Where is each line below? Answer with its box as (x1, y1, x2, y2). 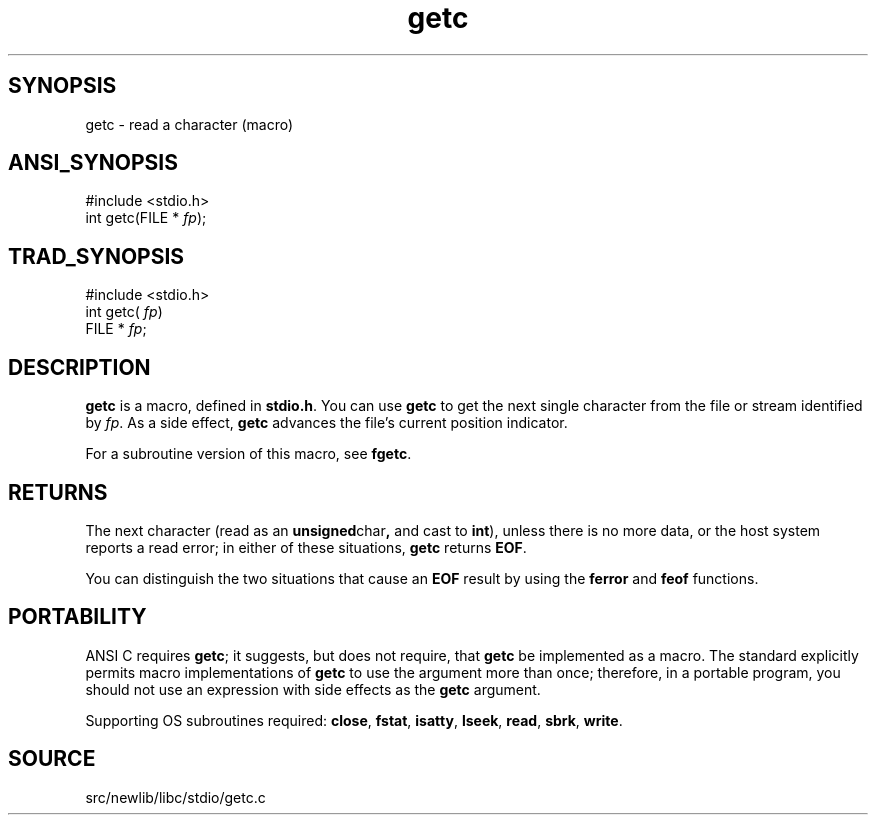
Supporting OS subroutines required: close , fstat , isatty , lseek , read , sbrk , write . (85, 711, 623, 729)
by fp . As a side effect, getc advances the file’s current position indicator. (85, 414, 568, 432)
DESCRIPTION (8, 354, 151, 380)
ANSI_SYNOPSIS (8, 150, 178, 176)
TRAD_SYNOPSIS (8, 243, 185, 269)
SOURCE (8, 746, 96, 772)
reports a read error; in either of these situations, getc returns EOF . (85, 538, 527, 556)
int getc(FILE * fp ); (85, 209, 207, 227)
